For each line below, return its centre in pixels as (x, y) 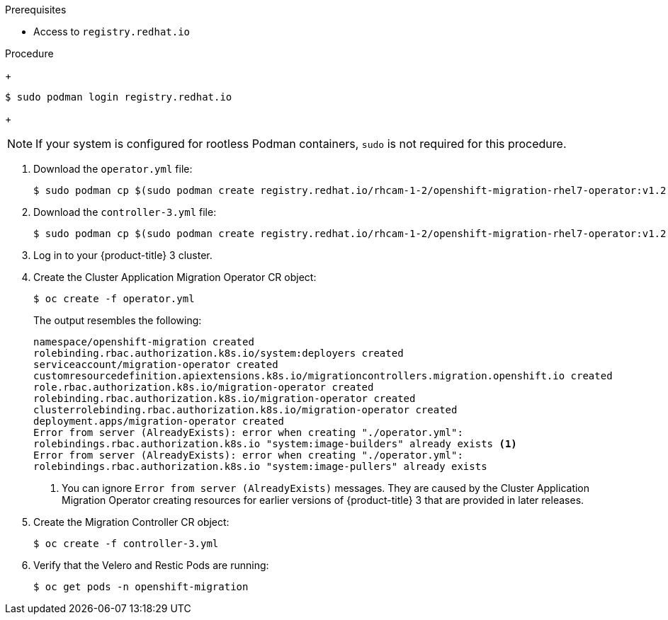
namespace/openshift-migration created (144, 342)
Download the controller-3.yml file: (125, 212)
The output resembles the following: (118, 320)
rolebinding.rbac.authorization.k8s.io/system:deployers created (219, 353)
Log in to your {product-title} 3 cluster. (123, 255)
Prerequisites (36, 10)
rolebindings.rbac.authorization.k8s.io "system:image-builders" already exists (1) (275, 444)
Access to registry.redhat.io (112, 31)
